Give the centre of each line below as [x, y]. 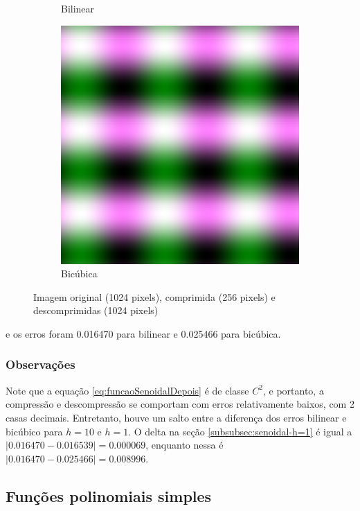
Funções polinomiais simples [109, 495]
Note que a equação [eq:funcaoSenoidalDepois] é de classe [127, 390]
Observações [40, 364]
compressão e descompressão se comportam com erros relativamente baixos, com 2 [180, 404]
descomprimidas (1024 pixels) [96, 310]
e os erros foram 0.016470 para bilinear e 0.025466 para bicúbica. [143, 333]
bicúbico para [34, 431]
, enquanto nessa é [184, 445]
